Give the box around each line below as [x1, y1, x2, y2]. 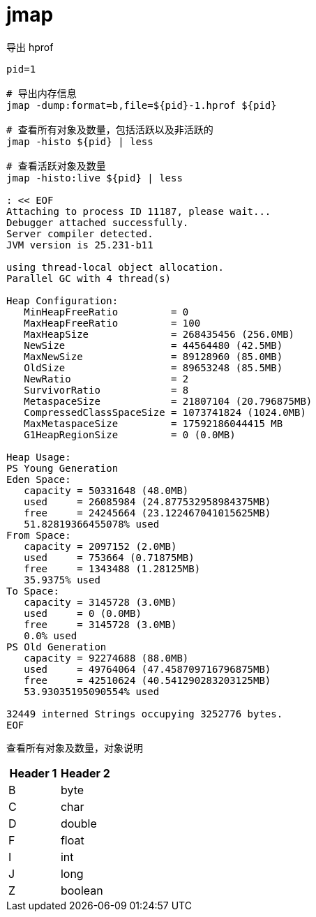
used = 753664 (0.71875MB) [24, 551, 195, 563]
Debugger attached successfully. [6, 216, 189, 228]
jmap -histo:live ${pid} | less [6, 172, 183, 184]
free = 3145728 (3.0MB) [24, 618, 177, 630]
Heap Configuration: [6, 295, 119, 306]
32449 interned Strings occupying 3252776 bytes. [6, 708, 283, 720]
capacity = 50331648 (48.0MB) [24, 484, 189, 496]
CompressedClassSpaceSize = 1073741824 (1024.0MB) [24, 406, 306, 418]
